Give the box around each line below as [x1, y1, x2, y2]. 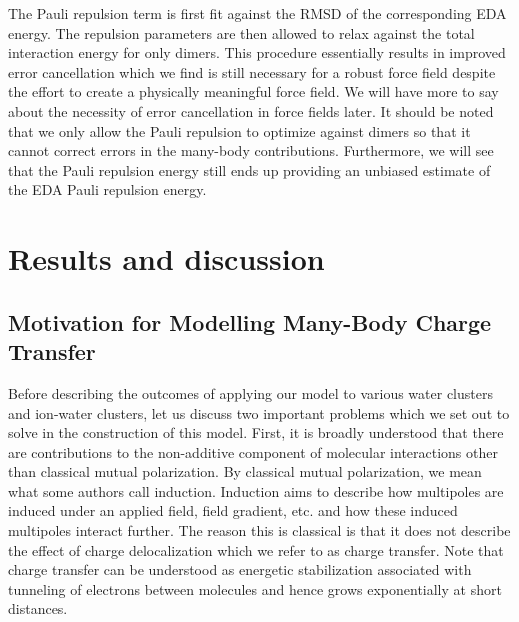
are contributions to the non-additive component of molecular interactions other [8, 441, 498, 462]
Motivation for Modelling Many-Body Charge [8, 306, 492, 337]
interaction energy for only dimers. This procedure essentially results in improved [8, 42, 506, 63]
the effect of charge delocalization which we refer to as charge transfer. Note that [8, 539, 504, 560]
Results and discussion [8, 238, 325, 279]
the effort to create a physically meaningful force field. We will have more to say [8, 81, 499, 102]
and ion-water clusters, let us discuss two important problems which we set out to [8, 402, 510, 423]
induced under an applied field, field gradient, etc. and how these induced [8, 500, 458, 521]
